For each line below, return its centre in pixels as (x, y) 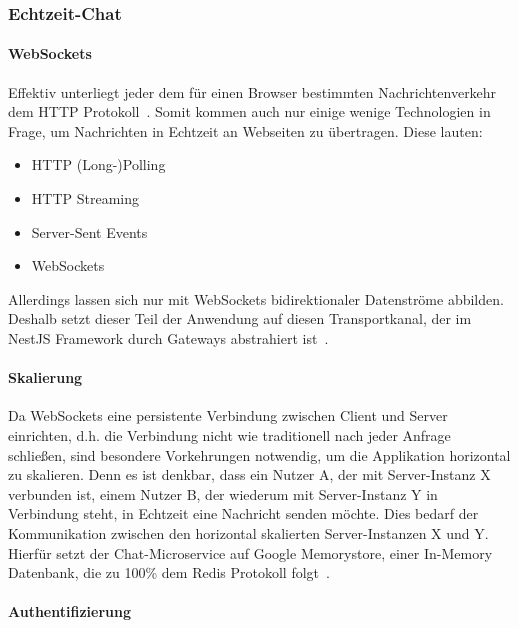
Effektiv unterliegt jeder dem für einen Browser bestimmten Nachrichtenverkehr (252, 91)
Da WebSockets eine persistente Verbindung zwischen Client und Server (228, 415)
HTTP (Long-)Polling (98, 164)
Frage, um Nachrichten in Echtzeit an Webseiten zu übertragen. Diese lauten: (245, 130)
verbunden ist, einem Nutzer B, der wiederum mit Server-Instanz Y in (223, 493)
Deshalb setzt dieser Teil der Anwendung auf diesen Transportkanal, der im (240, 318)
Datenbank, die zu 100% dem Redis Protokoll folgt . (169, 572)
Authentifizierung (69, 611)
